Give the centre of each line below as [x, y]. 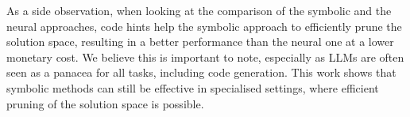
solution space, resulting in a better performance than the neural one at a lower [200, 42]
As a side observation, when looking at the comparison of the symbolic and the [199, 10]
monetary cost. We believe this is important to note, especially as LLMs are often [205, 57]
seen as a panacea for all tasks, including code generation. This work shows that [201, 72]
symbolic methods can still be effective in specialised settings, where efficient [193, 87]
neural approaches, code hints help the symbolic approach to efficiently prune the [204, 26]
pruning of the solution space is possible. [105, 103]
